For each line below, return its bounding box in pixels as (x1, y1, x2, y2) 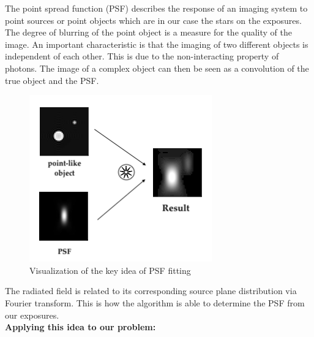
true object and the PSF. (5, 74, 99, 86)
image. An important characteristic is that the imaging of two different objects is (5, 37, 308, 50)
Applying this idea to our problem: (5, 320, 156, 333)
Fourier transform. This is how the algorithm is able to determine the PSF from (5, 296, 305, 309)
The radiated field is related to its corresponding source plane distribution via (5, 284, 297, 297)
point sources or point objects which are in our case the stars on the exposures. (5, 13, 302, 26)
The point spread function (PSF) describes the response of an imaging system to (5, 2, 308, 14)
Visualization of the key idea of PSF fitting (29, 263, 191, 276)
